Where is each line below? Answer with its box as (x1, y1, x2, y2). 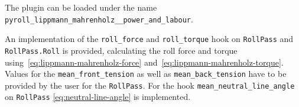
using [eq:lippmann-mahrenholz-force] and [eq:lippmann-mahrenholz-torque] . (5, 56, 284, 68)
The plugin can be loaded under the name (5, 1, 157, 13)
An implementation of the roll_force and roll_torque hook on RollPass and (5, 33, 294, 45)
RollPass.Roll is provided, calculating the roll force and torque (5, 44, 238, 56)
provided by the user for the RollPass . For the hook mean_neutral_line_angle (5, 79, 295, 91)
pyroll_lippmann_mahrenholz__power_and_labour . (5, 12, 193, 25)
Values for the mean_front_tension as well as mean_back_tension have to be (5, 67, 287, 80)
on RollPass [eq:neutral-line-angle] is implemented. (5, 90, 191, 103)
